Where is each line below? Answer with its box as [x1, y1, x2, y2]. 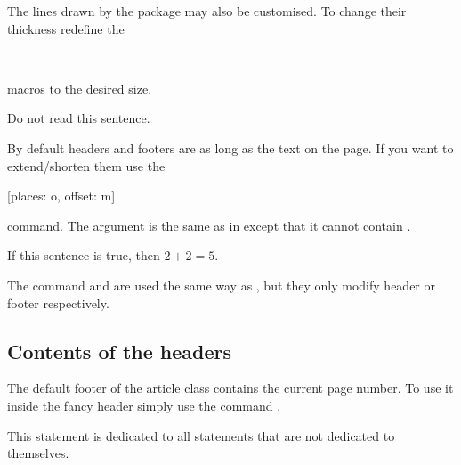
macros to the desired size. [7, 78, 152, 97]
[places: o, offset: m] [7, 186, 116, 205]
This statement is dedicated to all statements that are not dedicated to [7, 426, 395, 445]
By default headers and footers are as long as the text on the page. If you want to [7, 138, 454, 157]
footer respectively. [7, 293, 109, 312]
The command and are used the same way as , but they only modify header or [7, 275, 435, 294]
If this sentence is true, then [7, 246, 160, 265]
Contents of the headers [7, 337, 232, 364]
